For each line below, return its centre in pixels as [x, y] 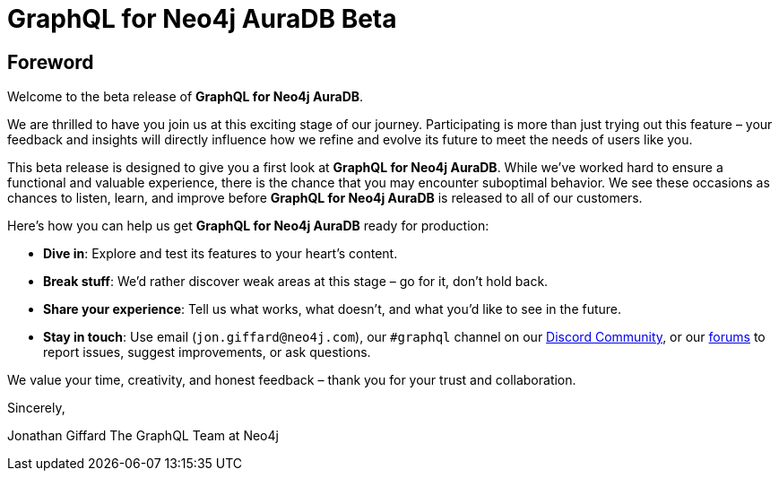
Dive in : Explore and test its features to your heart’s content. [221, 254]
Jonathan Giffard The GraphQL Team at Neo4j [143, 436]
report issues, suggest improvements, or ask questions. [207, 352]
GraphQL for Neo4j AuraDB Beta [202, 19]
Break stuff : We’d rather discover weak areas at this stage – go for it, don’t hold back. [296, 282]
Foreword [51, 62]
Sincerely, [36, 408]
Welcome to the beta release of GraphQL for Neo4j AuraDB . [186, 97]
